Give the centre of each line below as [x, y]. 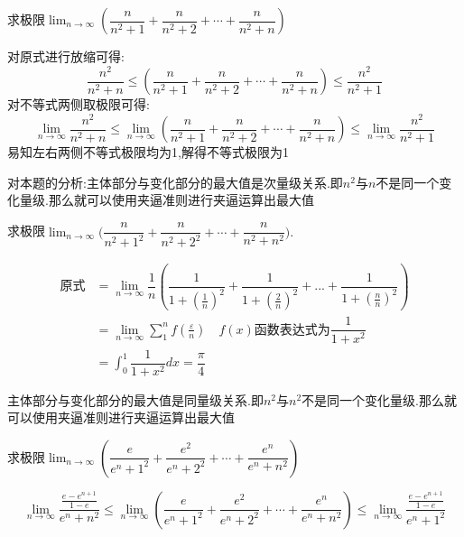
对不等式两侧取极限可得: [79, 104]
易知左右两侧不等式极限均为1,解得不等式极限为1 [148, 152]
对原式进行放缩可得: [66, 56]
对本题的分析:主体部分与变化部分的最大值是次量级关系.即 [175, 182]
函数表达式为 [292, 330]
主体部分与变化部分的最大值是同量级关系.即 [135, 399]
